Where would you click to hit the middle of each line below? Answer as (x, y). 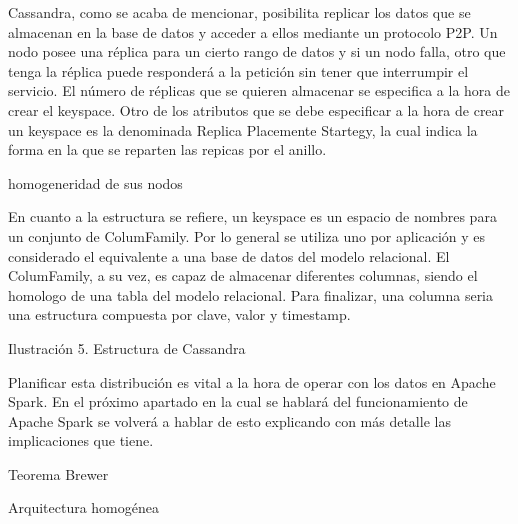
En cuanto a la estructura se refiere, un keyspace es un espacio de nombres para (252, 216)
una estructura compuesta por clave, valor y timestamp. (179, 314)
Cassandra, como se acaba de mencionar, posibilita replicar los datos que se (239, 12)
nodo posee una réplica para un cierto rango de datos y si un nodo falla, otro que (257, 51)
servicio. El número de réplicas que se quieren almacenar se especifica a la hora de (259, 90)
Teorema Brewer (58, 473)
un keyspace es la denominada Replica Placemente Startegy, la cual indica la (243, 129)
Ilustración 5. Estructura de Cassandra (127, 347)
